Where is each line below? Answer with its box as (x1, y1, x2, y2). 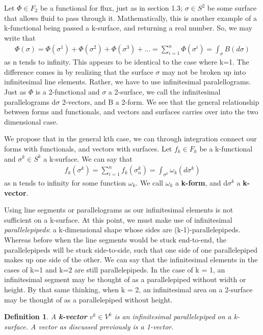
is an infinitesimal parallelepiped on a (114, 311, 231, 322)
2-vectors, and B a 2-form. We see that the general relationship (62, 96, 259, 107)
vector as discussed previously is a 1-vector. (38, 321, 174, 331)
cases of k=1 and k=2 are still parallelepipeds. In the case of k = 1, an (4, 264, 225, 275)
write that (4, 32, 36, 43)
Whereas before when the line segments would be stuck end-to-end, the (4, 234, 226, 245)
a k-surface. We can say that (43, 153, 133, 164)
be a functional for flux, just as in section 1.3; (40, 3, 183, 13)
